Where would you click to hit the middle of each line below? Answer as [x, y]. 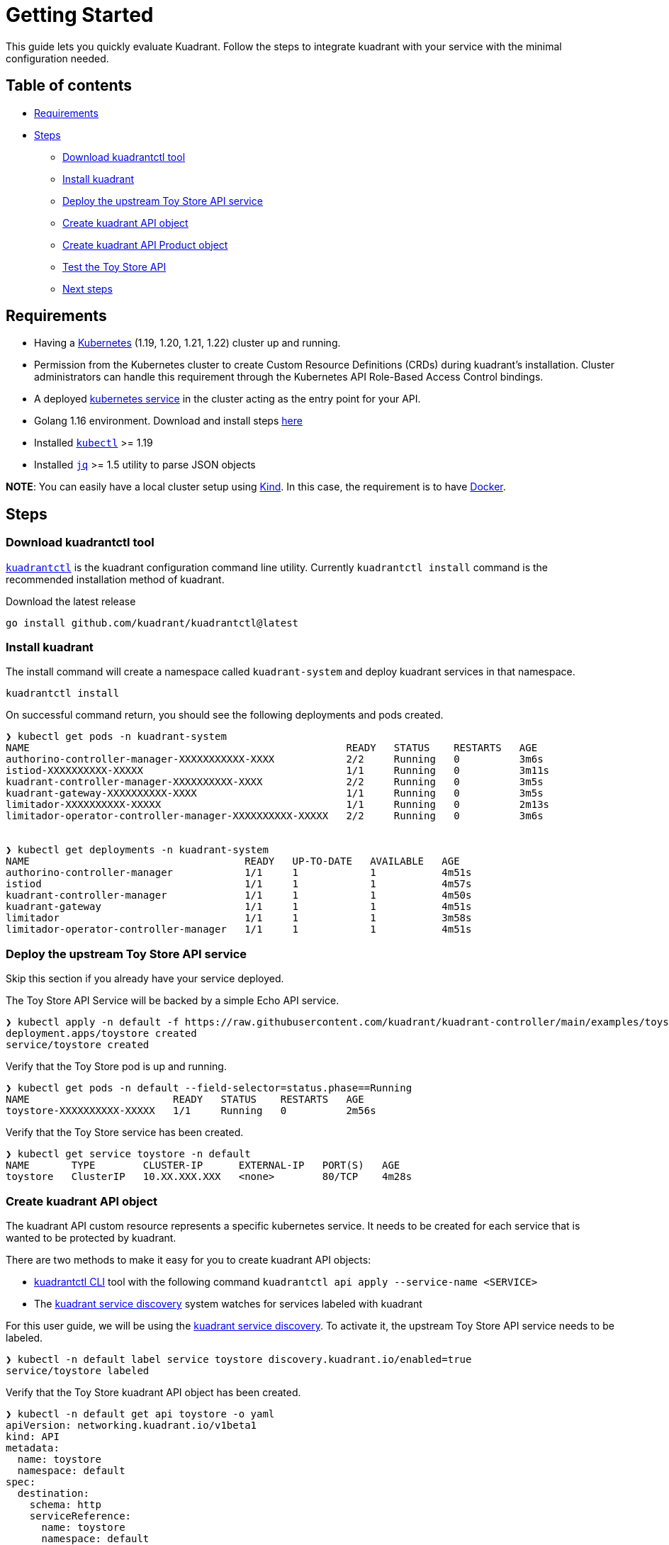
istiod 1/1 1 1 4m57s [239, 884]
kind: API [33, 1436]
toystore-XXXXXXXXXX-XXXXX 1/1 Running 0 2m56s [191, 1111]
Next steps [88, 288]
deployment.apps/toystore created [101, 1034]
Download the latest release [71, 601]
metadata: [33, 1448]
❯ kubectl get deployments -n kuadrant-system [137, 850]
